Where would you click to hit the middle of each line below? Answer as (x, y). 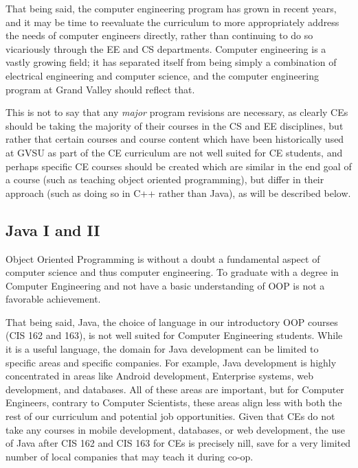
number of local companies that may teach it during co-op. (130, 456)
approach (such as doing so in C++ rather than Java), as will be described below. (178, 192)
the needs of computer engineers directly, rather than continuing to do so (159, 35)
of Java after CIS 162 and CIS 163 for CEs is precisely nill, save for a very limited (178, 443)
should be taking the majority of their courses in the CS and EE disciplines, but (175, 125)
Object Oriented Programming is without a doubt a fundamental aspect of (163, 258)
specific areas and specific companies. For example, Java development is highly (171, 362)
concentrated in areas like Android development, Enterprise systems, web (159, 376)
